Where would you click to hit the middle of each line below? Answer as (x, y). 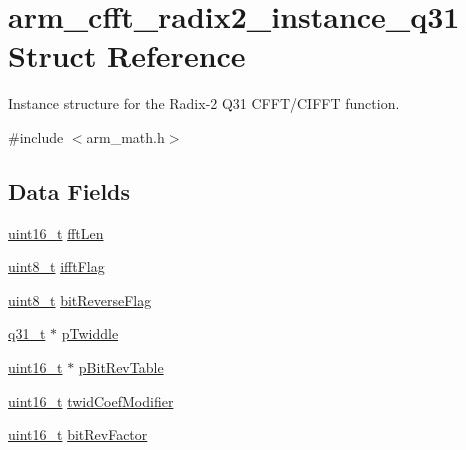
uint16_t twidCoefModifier (91, 400)
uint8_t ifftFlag (56, 266)
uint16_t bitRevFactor (78, 434)
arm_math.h (125, 136)
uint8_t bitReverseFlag (80, 299)
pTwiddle (90, 333)
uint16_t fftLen (56, 232)
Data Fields (69, 190)
